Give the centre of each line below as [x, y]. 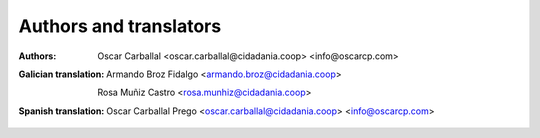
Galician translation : [61, 74]
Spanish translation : [61, 111]
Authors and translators [120, 26]
